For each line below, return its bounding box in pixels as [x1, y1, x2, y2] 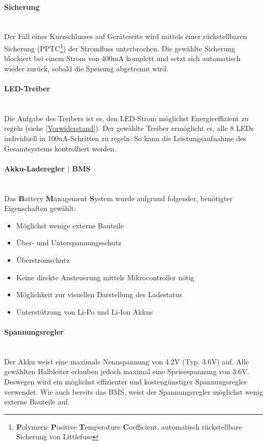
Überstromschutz [16, 254, 70, 265]
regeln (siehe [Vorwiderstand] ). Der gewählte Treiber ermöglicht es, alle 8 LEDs [4, 123, 254, 133]
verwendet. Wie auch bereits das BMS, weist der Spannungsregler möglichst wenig [4, 386, 263, 397]
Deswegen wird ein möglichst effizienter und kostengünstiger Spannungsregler [4, 376, 247, 386]
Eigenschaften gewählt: [4, 203, 76, 214]
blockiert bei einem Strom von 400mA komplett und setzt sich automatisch [4, 53, 241, 64]
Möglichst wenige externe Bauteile [16, 220, 124, 230]
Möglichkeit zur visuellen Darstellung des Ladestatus [16, 289, 182, 300]
